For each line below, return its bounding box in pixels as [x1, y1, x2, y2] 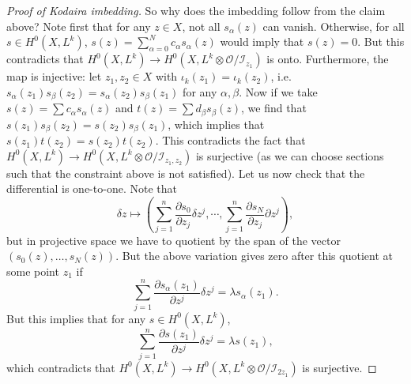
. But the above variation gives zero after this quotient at [115, 247, 393, 264]
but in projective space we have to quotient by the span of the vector [6, 232, 341, 248]
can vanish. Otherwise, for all [262, 17, 405, 34]
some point [6, 262, 59, 279]
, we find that [240, 100, 307, 116]
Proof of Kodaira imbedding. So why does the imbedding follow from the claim [6, 2, 386, 18]
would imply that [220, 33, 304, 50]
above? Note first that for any [6, 17, 151, 34]
